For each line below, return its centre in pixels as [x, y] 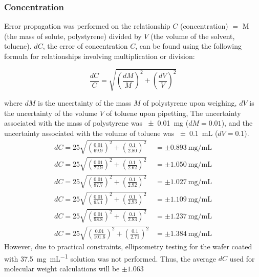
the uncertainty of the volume [51, 113]
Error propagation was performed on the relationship [87, 26]
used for [242, 258]
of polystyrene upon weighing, [190, 103]
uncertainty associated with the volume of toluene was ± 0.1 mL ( [111, 133]
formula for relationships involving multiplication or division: [100, 56]
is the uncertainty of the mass [85, 103]
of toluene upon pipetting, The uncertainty [174, 113]
